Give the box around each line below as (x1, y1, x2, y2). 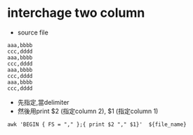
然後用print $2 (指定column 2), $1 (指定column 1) (17, 107, 159, 115)
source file (17, 28, 49, 37)
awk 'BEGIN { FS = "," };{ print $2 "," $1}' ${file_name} (7, 121, 187, 128)
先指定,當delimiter (17, 98, 69, 106)
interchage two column (7, 5, 145, 21)
